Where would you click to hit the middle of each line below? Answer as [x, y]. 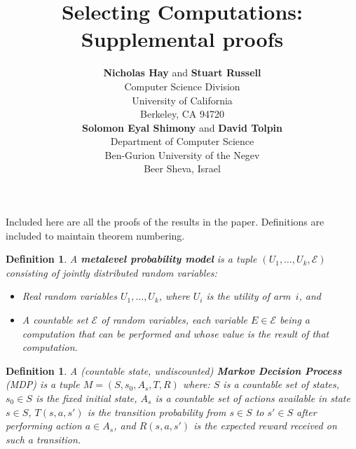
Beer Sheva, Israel [182, 168]
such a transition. [43, 439]
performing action [44, 426]
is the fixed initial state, [86, 398]
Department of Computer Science [182, 141]
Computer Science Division [182, 86]
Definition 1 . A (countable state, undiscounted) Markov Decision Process [174, 370]
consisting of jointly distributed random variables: [111, 272]
